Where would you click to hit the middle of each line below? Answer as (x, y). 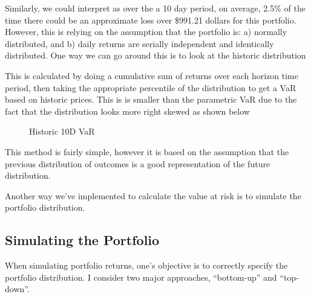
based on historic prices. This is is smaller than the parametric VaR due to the (151, 99)
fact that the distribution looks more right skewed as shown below (127, 111)
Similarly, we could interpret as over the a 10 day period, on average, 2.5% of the (155, 8)
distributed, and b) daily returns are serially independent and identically (139, 43)
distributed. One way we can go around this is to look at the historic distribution (155, 55)
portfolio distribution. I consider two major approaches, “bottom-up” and (141, 277)
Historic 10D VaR (62, 131)
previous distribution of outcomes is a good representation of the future (138, 163)
